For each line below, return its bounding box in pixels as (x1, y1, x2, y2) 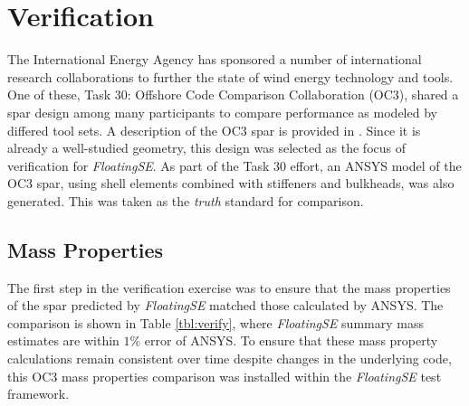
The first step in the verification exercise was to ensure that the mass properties (7, 278, 451, 297)
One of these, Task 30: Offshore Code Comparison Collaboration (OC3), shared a (7, 85, 459, 104)
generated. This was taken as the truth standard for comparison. (7, 191, 364, 210)
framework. (7, 384, 70, 403)
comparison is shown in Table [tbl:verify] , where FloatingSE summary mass (7, 313, 424, 332)
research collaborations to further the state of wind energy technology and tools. (7, 67, 454, 86)
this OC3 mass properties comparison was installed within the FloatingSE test (7, 366, 442, 385)
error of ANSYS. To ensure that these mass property (144, 331, 438, 350)
